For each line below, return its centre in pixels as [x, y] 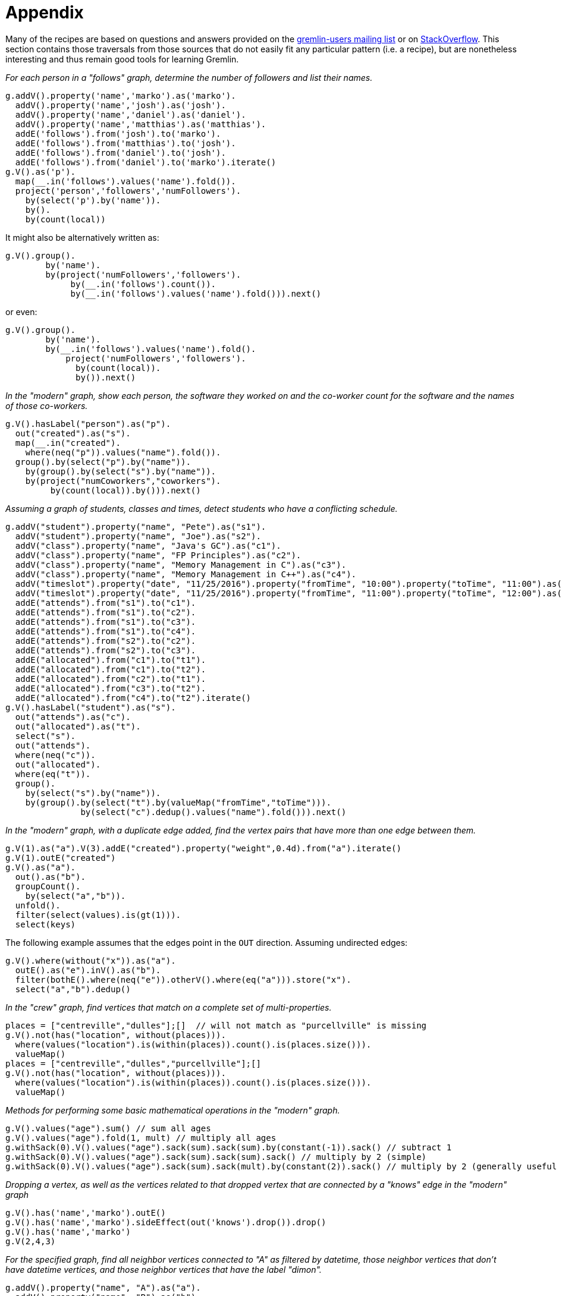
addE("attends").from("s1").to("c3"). [106, 622]
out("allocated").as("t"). [78, 726]
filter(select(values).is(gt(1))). [98, 915]
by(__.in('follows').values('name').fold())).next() [196, 293]
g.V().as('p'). [41, 172]
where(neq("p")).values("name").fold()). [123, 452]
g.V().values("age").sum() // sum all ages [108, 1128]
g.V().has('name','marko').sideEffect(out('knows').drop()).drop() [166, 1222]
